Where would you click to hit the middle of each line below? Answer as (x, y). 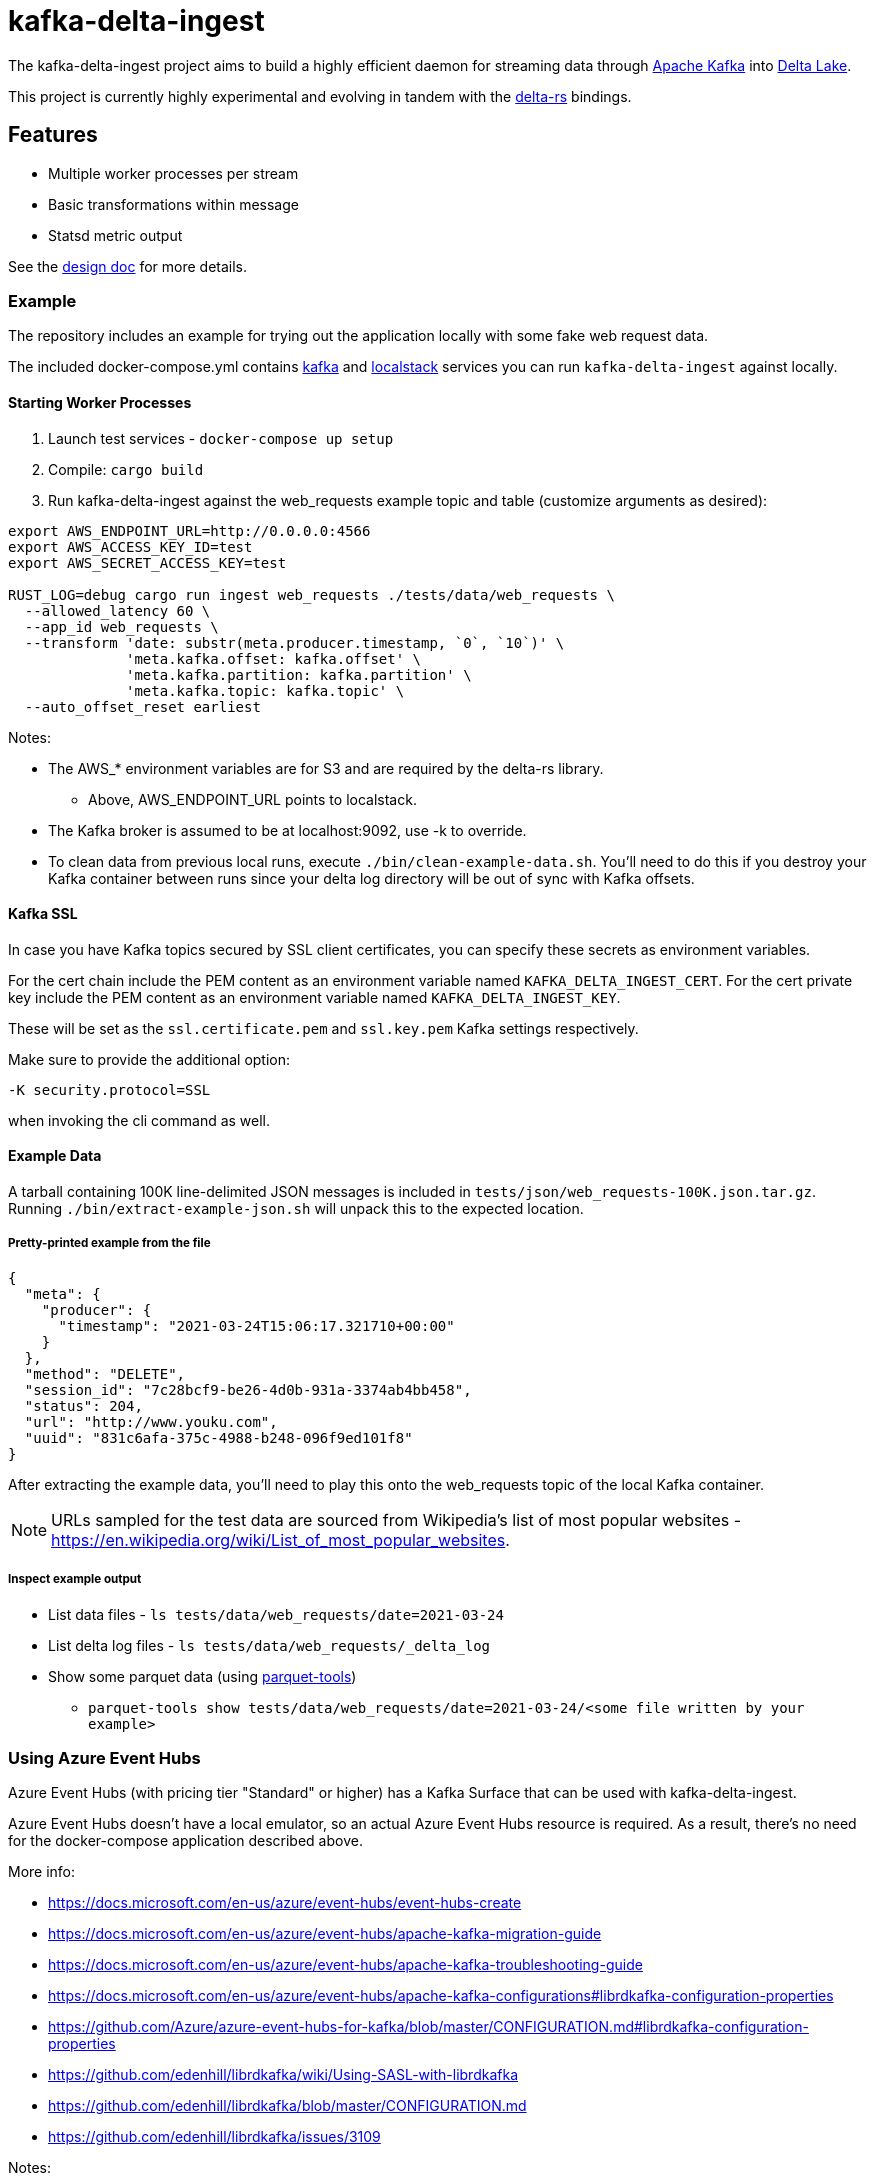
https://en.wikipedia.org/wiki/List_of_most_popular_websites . (280, 1539)
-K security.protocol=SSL (109, 1089)
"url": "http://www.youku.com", (151, 1421)
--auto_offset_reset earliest (142, 706)
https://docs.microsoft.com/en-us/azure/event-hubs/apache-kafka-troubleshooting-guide (345, 1965)
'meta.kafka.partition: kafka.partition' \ (299, 674)
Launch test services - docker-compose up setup (221, 438)
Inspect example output (75, 1579)
